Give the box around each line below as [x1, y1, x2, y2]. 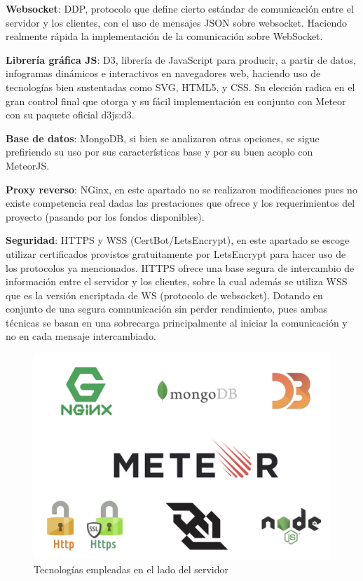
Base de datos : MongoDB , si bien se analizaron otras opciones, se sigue [6, 130, 320, 145]
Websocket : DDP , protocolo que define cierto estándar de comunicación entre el [6, 1, 354, 15]
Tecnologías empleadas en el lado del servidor [34, 561, 228, 576]
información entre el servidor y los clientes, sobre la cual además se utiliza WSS [6, 274, 348, 289]
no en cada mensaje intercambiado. [6, 329, 156, 343]
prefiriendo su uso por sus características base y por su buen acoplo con [6, 144, 313, 159]
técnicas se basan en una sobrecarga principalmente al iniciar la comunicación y [6, 315, 348, 329]
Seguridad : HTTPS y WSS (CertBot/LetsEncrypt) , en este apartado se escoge [6, 233, 350, 247]
